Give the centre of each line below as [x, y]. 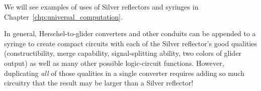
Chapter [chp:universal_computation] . [63, 16]
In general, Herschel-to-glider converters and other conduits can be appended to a [130, 33]
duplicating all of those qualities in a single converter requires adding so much [124, 73]
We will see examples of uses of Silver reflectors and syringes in [101, 7]
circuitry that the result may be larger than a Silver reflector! [99, 83]
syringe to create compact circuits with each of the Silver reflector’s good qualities [130, 43]
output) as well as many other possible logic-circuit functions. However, [114, 63]
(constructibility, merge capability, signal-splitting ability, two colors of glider [123, 53]
